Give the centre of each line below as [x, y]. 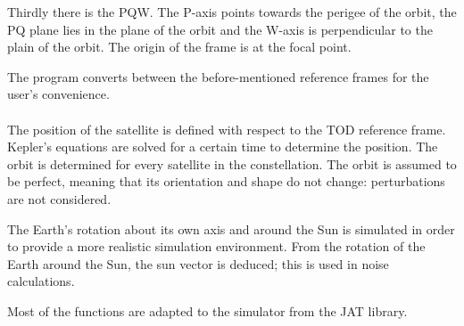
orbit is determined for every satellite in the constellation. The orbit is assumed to [232, 163]
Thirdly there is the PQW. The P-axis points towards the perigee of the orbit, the [232, 12]
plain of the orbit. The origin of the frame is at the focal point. [179, 47]
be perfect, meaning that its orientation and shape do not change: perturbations [226, 181]
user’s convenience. [58, 94]
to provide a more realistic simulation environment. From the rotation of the [216, 246]
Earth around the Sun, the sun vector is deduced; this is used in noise [198, 263]
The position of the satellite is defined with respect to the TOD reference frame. [227, 129]
